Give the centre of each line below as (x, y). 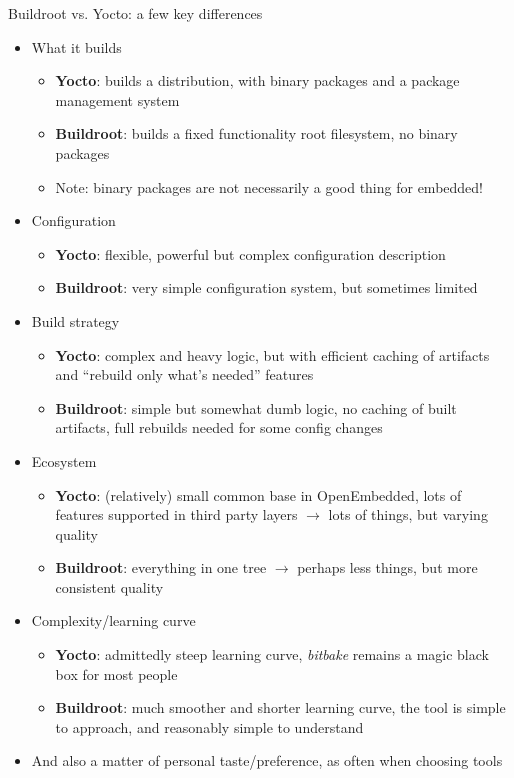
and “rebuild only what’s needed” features (184, 374)
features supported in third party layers (176, 514)
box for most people (116, 673)
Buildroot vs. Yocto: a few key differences (135, 13)
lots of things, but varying (408, 514)
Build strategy (75, 320)
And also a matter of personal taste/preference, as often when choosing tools (267, 760)
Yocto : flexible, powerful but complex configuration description (250, 253)
